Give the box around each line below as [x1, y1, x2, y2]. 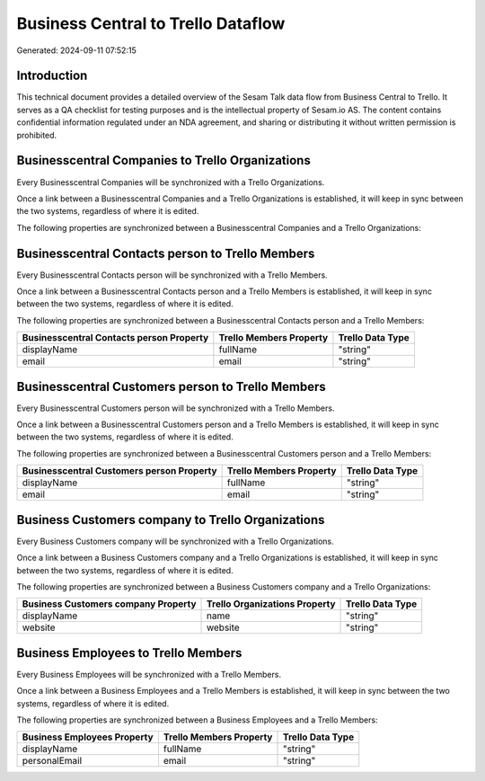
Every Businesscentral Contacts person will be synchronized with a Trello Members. [16, 270, 328, 280]
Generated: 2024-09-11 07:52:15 [16, 45, 137, 56]
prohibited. [16, 129, 57, 140]
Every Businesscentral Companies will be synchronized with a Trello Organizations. [16, 176, 325, 188]
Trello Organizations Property [206, 598, 336, 610]
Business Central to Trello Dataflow [16, 13, 286, 33]
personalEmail [22, 755, 83, 768]
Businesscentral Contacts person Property [22, 332, 209, 344]
